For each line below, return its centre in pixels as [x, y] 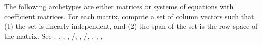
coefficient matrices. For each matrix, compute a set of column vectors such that [129, 16]
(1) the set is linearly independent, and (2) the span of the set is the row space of [131, 26]
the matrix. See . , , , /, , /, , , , [53, 36]
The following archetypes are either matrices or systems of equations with [119, 6]
